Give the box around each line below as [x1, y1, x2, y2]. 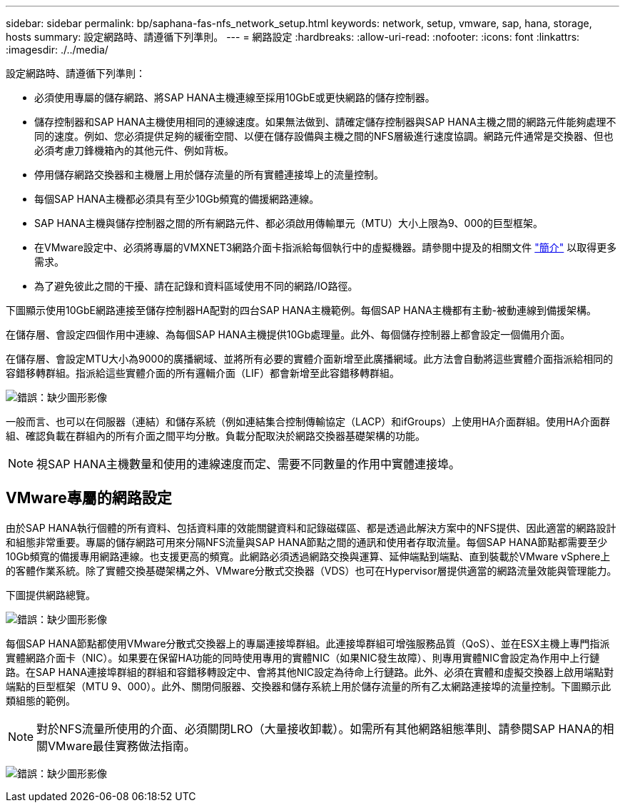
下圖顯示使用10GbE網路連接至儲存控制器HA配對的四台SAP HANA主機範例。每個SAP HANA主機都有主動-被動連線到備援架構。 [6, 304, 597, 316]
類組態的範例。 [6, 694, 76, 707]
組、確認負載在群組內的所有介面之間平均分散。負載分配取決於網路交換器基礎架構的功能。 [6, 430, 425, 442]
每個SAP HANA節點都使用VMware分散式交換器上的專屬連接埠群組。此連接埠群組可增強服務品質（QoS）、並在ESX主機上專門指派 [6, 637, 610, 650]
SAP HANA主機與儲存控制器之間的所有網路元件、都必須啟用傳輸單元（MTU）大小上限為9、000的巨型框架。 [34, 217, 544, 229]
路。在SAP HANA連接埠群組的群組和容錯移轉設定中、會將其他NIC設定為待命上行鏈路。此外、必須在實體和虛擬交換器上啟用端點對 [6, 665, 614, 678]
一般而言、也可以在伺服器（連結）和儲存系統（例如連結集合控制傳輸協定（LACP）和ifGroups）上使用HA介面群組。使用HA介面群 [6, 415, 611, 428]
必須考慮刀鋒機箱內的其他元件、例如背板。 [34, 144, 234, 156]
